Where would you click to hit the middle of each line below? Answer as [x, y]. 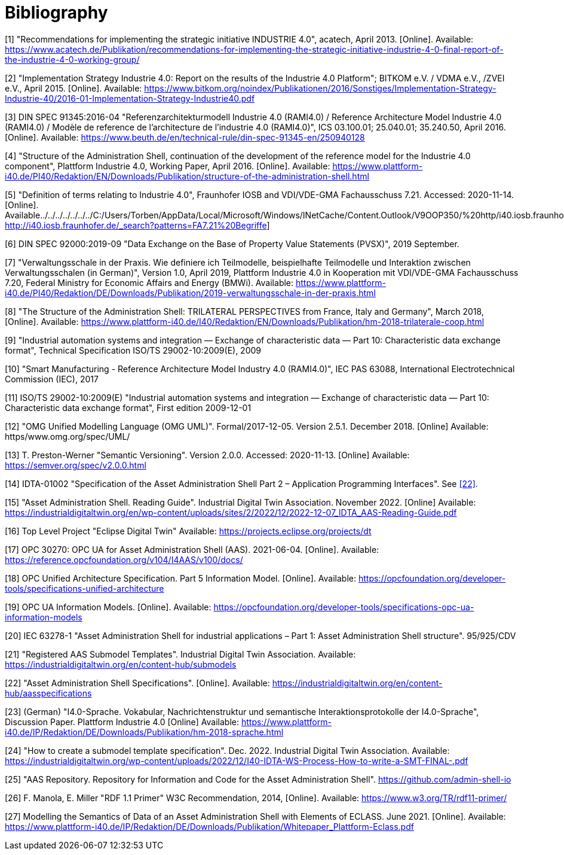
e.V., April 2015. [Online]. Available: [73, 88]
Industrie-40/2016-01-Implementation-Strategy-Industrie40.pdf [130, 98]
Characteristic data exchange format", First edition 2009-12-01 [128, 407]
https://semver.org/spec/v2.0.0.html [76, 465]
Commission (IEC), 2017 [52, 379]
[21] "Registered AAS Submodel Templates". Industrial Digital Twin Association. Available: [180, 654]
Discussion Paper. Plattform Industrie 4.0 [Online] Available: [122, 722]
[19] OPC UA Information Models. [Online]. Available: [108, 607]
